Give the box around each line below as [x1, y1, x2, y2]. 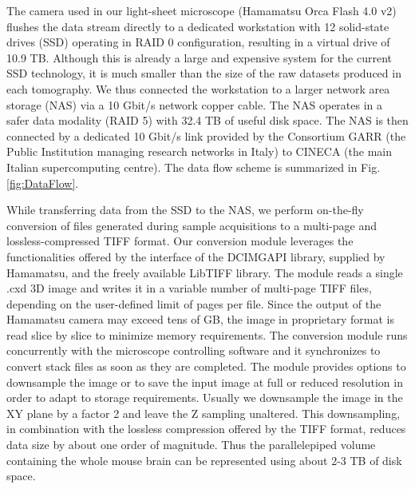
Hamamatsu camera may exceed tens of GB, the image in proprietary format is [6, 311, 394, 328]
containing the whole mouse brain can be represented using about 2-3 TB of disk [6, 451, 402, 468]
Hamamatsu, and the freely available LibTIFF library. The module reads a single [6, 264, 403, 280]
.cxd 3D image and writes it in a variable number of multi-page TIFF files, [6, 280, 372, 296]
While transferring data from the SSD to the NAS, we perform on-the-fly [6, 201, 364, 218]
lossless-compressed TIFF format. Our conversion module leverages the [6, 233, 354, 249]
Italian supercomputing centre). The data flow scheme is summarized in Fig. [6, 158, 381, 175]
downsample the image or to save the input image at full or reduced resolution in [6, 373, 403, 390]
